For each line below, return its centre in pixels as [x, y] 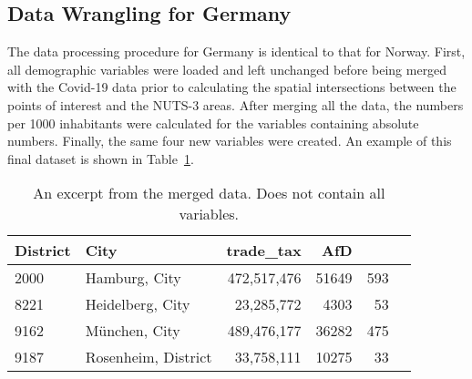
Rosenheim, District [149, 357]
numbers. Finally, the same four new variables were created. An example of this [230, 141]
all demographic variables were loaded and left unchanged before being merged [227, 69]
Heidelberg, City [138, 304]
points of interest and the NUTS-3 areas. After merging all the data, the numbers [236, 104]
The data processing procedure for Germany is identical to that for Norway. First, [236, 51]
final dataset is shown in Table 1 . [101, 158]
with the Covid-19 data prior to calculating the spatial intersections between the [232, 87]
